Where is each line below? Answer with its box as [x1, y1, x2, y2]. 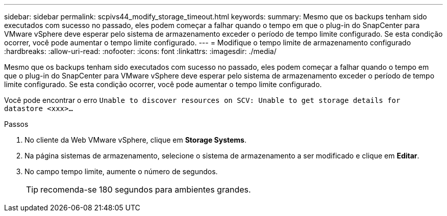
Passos [4, 120, 29, 128]
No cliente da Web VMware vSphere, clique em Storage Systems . [24, 136, 246, 144]
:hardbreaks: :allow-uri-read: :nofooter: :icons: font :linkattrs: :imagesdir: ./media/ [4, 47, 277, 56]
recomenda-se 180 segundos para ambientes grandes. [40, 184, 251, 195]
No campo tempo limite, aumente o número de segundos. [24, 167, 218, 176]
